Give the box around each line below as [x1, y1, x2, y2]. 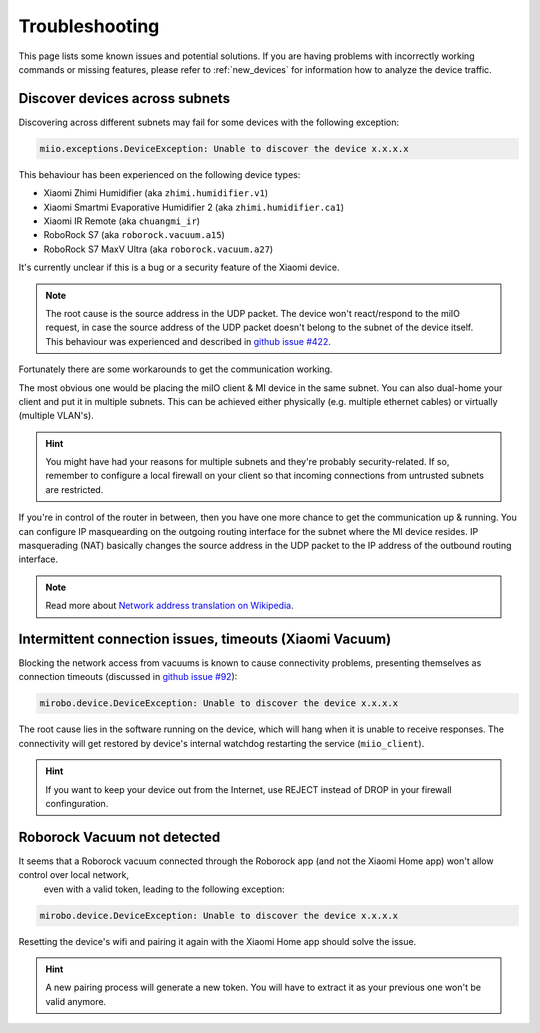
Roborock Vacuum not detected [18, 828, 221, 845]
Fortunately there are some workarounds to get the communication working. [18, 363, 333, 375]
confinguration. [45, 798, 109, 810]
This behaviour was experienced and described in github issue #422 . [45, 335, 332, 347]
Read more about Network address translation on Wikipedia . [45, 600, 294, 612]
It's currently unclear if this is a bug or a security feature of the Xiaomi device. [18, 261, 340, 274]
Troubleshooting [18, 15, 160, 37]
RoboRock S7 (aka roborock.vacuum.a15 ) [43, 229, 225, 241]
